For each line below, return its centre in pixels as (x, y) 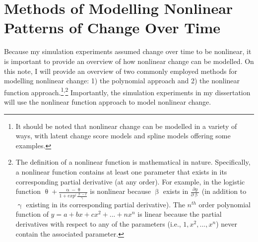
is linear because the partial (180, 214)
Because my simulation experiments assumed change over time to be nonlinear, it (128, 51)
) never (226, 223)
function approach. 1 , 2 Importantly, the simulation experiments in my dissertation (127, 91)
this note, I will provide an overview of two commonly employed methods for (121, 71)
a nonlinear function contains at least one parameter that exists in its (121, 171)
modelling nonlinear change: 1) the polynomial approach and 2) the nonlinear (122, 81)
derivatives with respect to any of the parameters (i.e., (98, 223)
